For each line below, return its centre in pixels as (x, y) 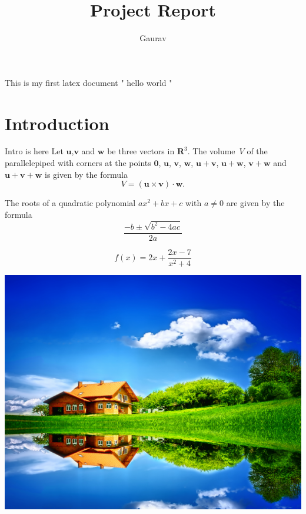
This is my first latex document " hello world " (89, 82)
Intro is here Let (34, 151)
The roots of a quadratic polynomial (70, 203)
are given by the (255, 203)
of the (257, 151)
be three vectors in (141, 151)
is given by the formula (86, 174)
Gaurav (153, 38)
